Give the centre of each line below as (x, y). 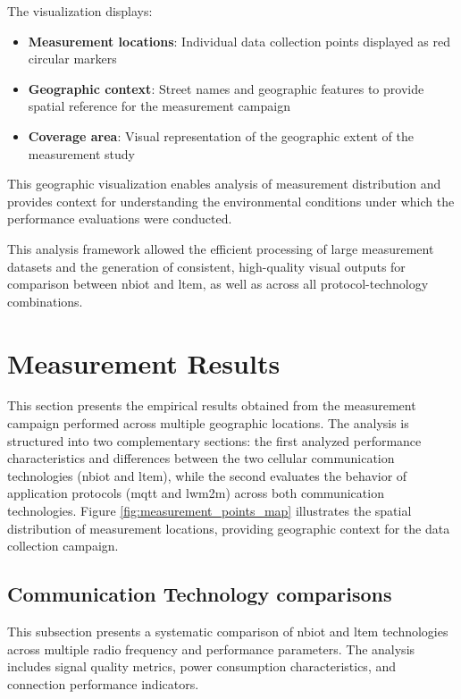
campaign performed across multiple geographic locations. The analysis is (208, 423)
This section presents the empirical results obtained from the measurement (212, 405)
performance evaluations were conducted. (120, 219)
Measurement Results (144, 362)
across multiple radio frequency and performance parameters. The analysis (211, 648)
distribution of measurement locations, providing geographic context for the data (229, 528)
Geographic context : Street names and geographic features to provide (226, 88)
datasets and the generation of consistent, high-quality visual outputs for (206, 266)
